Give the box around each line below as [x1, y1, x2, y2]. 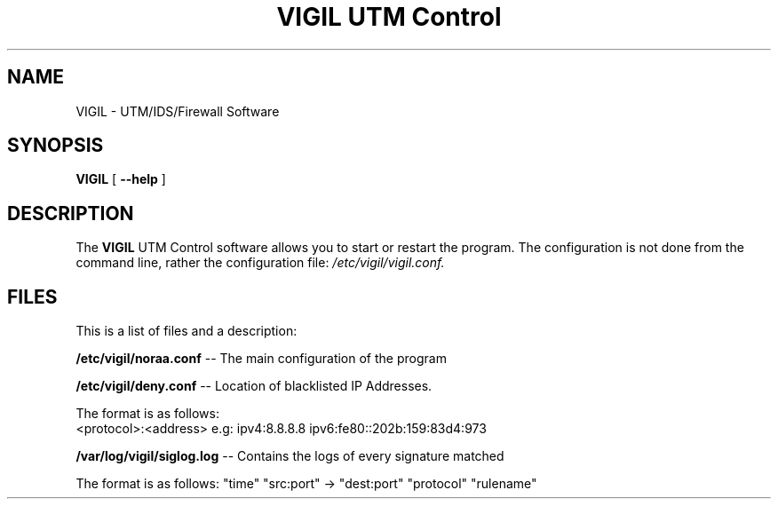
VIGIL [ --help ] [75, 171, 166, 187]
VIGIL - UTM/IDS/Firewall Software [75, 103, 280, 119]
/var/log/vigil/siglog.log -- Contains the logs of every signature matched [75, 448, 504, 464]
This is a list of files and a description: [75, 323, 298, 339]
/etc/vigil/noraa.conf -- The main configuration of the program [75, 351, 447, 367]
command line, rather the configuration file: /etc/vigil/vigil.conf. [75, 255, 445, 271]
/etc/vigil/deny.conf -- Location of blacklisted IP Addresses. [75, 378, 433, 394]
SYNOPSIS [7, 134, 104, 157]
